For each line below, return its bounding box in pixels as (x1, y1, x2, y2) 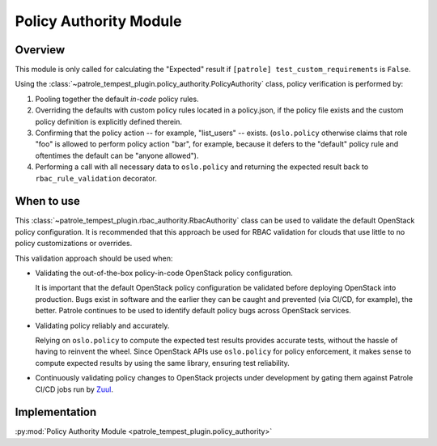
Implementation (15, 406, 97, 419)
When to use (15, 194, 81, 208)
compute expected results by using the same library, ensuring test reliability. (35, 358, 291, 367)
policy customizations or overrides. (15, 239, 133, 248)
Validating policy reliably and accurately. (35, 321, 170, 330)
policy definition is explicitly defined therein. (35, 117, 182, 126)
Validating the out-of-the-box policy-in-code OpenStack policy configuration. (35, 268, 293, 278)
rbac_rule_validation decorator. (35, 173, 158, 183)
